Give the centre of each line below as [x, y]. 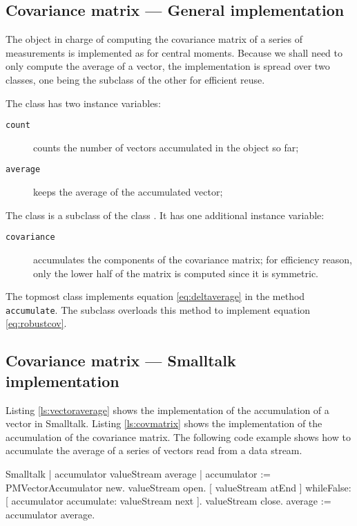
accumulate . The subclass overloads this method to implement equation [158, 309]
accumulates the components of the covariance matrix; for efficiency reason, [193, 259]
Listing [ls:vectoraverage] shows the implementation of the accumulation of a [167, 410]
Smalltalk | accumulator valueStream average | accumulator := [138, 473]
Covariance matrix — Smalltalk [121, 360]
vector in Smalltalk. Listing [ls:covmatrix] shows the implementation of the [164, 423]
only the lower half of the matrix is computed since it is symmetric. [176, 273]
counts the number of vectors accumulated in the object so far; [166, 147]
